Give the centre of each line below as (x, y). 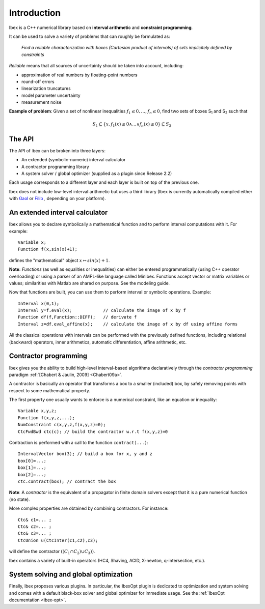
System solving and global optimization (71, 574)
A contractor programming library (55, 167)
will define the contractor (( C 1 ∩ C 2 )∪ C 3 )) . (52, 552)
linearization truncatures (46, 88)
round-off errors (38, 82)
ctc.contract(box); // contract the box (67, 481)
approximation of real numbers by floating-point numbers (79, 75)
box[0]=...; (32, 461)
